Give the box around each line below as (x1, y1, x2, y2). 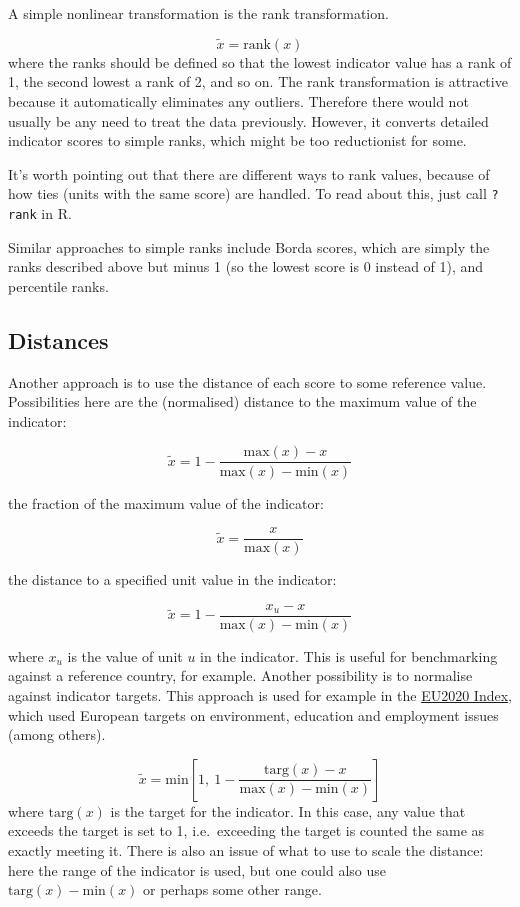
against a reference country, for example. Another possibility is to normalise (8, 665, 473, 686)
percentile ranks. (8, 275, 109, 296)
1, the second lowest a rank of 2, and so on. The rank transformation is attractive (8, 71, 508, 92)
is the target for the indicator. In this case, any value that (110, 800, 466, 821)
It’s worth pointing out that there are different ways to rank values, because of (8, 163, 490, 184)
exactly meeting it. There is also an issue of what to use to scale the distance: (8, 839, 484, 860)
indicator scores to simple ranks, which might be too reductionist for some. (8, 130, 467, 151)
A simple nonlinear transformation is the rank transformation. (8, 3, 389, 23)
